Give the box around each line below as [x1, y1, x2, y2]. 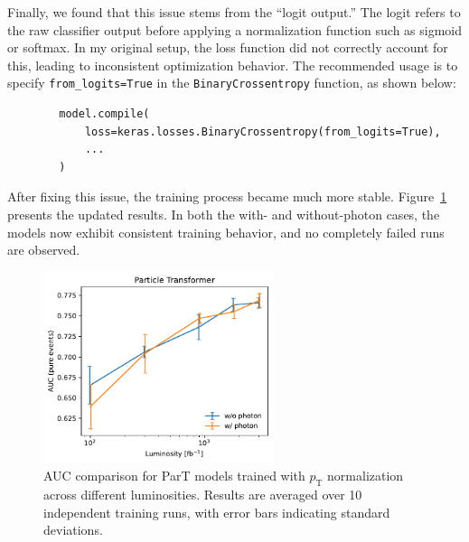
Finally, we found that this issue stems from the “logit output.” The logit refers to [7, 3, 461, 21]
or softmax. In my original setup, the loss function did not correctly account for [7, 38, 448, 57]
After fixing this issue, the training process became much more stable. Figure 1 [7, 187, 447, 206]
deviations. [43, 520, 103, 539]
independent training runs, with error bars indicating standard [43, 502, 390, 521]
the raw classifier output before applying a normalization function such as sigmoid [7, 20, 463, 39]
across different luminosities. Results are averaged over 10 [43, 485, 362, 504]
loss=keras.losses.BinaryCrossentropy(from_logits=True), [84, 125, 441, 138]
